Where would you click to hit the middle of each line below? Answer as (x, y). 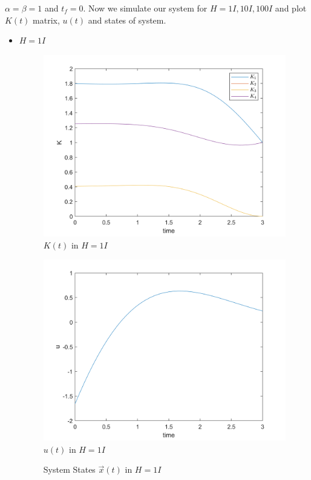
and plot (291, 8)
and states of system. (127, 20)
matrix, (46, 20)
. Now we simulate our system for (145, 8)
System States (69, 469)
